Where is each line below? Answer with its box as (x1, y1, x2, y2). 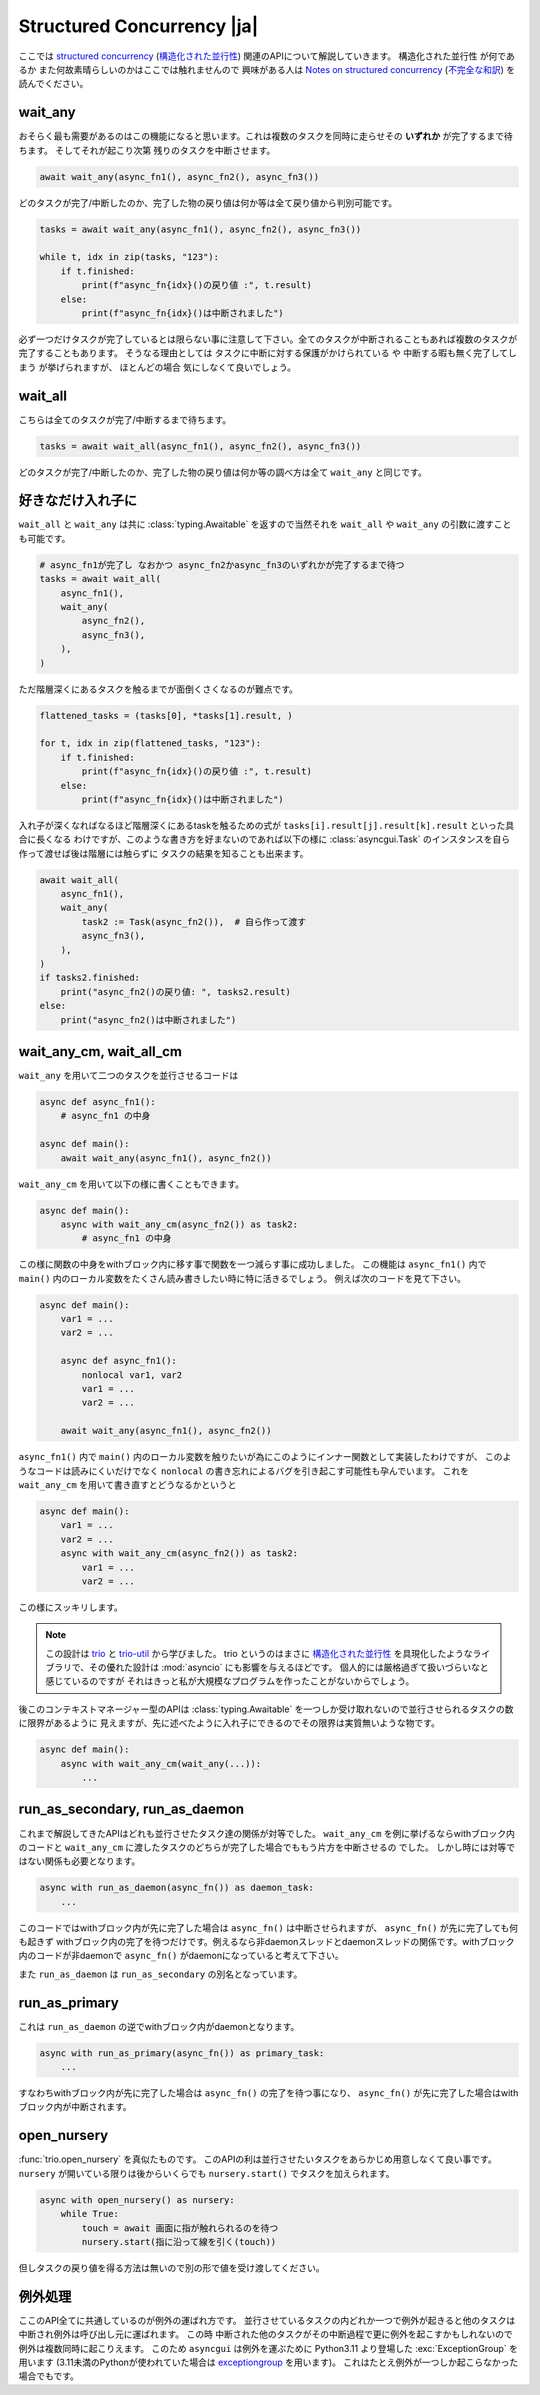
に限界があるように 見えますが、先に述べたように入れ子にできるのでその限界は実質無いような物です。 (18, 1717, 440, 1729)
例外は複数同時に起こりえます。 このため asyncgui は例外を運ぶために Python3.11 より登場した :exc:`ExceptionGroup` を (18, 2342, 519, 2354)
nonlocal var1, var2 (81, 1369, 183, 1380)
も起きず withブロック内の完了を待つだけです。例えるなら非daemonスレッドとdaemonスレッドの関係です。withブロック (18, 1936, 515, 1948)
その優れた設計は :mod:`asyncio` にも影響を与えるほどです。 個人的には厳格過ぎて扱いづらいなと (88, 1661, 489, 1674)
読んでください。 (18, 78, 89, 90)
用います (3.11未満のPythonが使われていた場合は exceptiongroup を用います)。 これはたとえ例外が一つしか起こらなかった (18, 2356, 519, 2368)
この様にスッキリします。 (18, 1601, 124, 1613)
